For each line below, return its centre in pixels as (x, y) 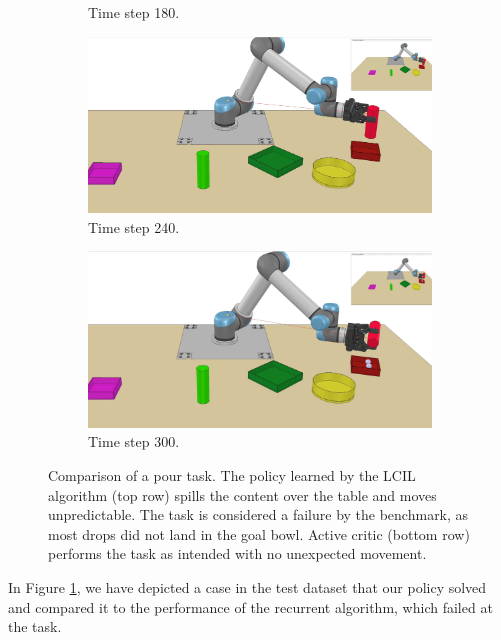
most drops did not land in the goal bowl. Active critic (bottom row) (259, 533)
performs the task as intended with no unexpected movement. (237, 553)
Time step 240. (134, 226)
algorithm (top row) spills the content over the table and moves (242, 494)
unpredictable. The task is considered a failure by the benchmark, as (258, 514)
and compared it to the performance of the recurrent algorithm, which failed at (250, 606)
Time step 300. (134, 441)
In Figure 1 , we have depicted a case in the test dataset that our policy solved (247, 587)
